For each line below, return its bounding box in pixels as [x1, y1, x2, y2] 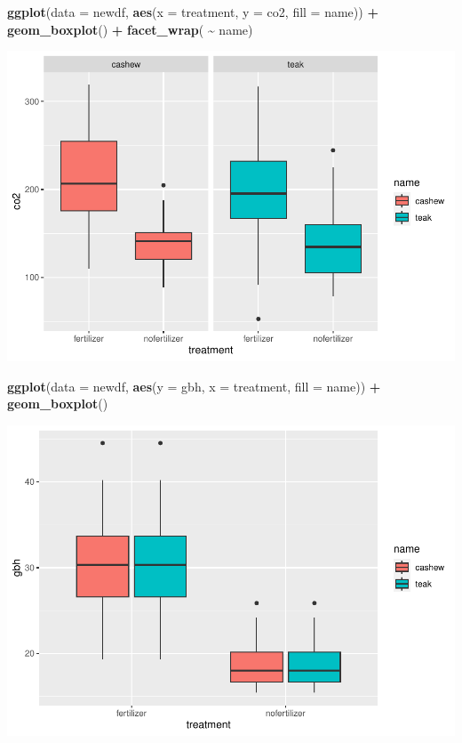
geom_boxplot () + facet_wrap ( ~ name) [7, 20, 253, 38]
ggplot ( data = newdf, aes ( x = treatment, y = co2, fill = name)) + [7, 3, 378, 20]
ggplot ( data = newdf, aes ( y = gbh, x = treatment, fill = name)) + [7, 376, 381, 395]
